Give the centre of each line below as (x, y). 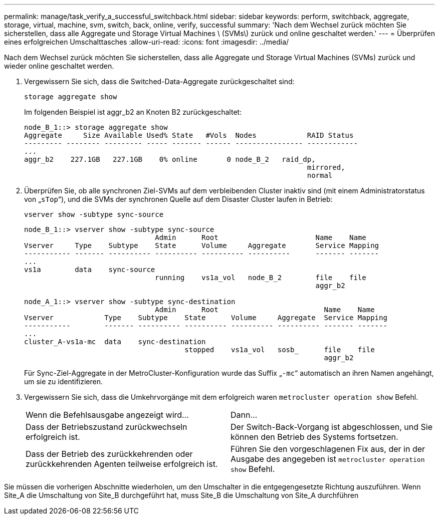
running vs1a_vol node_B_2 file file (261, 278)
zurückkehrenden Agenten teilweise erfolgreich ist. (122, 464)
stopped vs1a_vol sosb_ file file (280, 350)
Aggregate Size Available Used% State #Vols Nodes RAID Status (189, 135)
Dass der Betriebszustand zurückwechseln (106, 427)
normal (320, 175)
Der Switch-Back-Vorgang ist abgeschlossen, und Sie (332, 427)
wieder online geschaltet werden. (59, 66)
